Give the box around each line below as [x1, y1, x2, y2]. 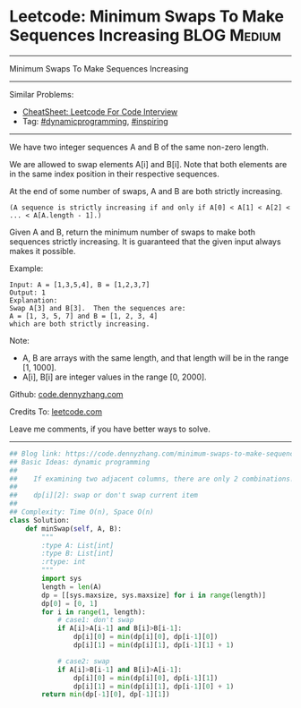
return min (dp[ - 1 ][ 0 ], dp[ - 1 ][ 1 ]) [41, 690, 170, 699]
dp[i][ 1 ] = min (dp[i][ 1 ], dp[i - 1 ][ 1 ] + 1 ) [73, 641, 235, 650]
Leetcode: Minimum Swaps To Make [9, 6, 285, 27]
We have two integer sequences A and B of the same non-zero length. [9, 141, 269, 152]
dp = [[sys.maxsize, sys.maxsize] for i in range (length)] [41, 591, 267, 600]
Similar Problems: [9, 89, 74, 99]
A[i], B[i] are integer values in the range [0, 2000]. [21, 371, 208, 382]
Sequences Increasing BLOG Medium [9, 25, 281, 46]
